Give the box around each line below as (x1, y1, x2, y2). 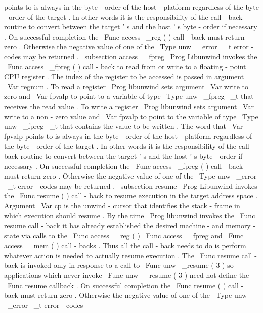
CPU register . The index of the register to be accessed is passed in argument (4, 71, 244, 82)
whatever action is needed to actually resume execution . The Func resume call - (4, 250, 257, 260)
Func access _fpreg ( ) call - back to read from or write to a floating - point (7, 61, 246, 72)
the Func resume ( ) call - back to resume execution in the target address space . (4, 190, 258, 201)
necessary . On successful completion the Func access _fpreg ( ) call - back (4, 160, 243, 171)
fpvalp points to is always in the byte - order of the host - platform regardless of (4, 130, 252, 141)
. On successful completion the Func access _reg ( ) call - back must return (4, 31, 245, 42)
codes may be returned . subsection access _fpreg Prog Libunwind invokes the (4, 51, 257, 61)
